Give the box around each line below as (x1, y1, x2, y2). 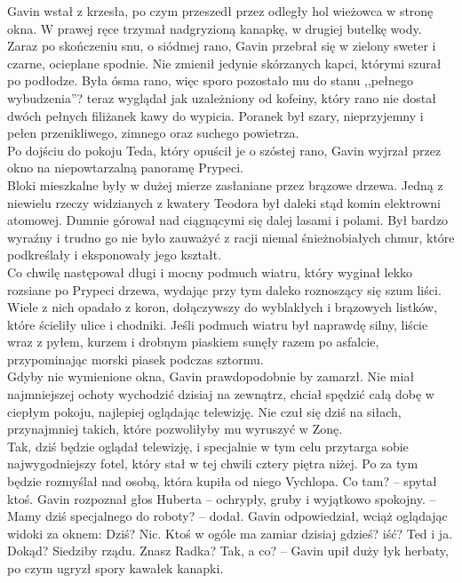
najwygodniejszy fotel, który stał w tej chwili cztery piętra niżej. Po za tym (7, 454, 418, 473)
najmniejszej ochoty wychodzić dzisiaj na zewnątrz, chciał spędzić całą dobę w (7, 385, 434, 403)
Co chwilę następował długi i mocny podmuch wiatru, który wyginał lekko (7, 262, 413, 281)
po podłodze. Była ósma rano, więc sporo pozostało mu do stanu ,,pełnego (7, 71, 413, 90)
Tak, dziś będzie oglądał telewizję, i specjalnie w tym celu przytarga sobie (7, 436, 409, 455)
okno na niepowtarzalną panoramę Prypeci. (7, 158, 243, 177)
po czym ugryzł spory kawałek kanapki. (7, 559, 224, 577)
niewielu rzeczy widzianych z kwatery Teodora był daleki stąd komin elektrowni (7, 193, 441, 212)
